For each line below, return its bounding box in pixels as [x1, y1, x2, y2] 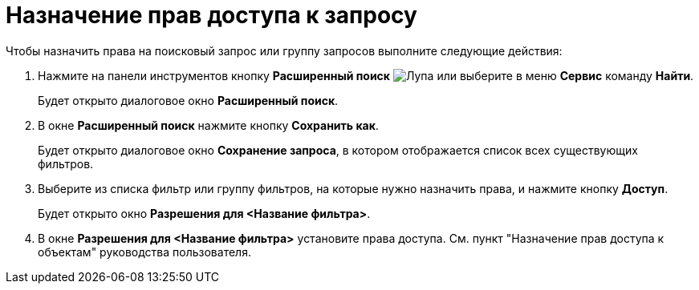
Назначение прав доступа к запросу [6, 2, 417, 29]
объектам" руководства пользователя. [38, 244, 251, 259]
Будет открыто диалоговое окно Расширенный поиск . [38, 93, 339, 107]
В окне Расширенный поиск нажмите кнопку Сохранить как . [38, 118, 379, 132]
